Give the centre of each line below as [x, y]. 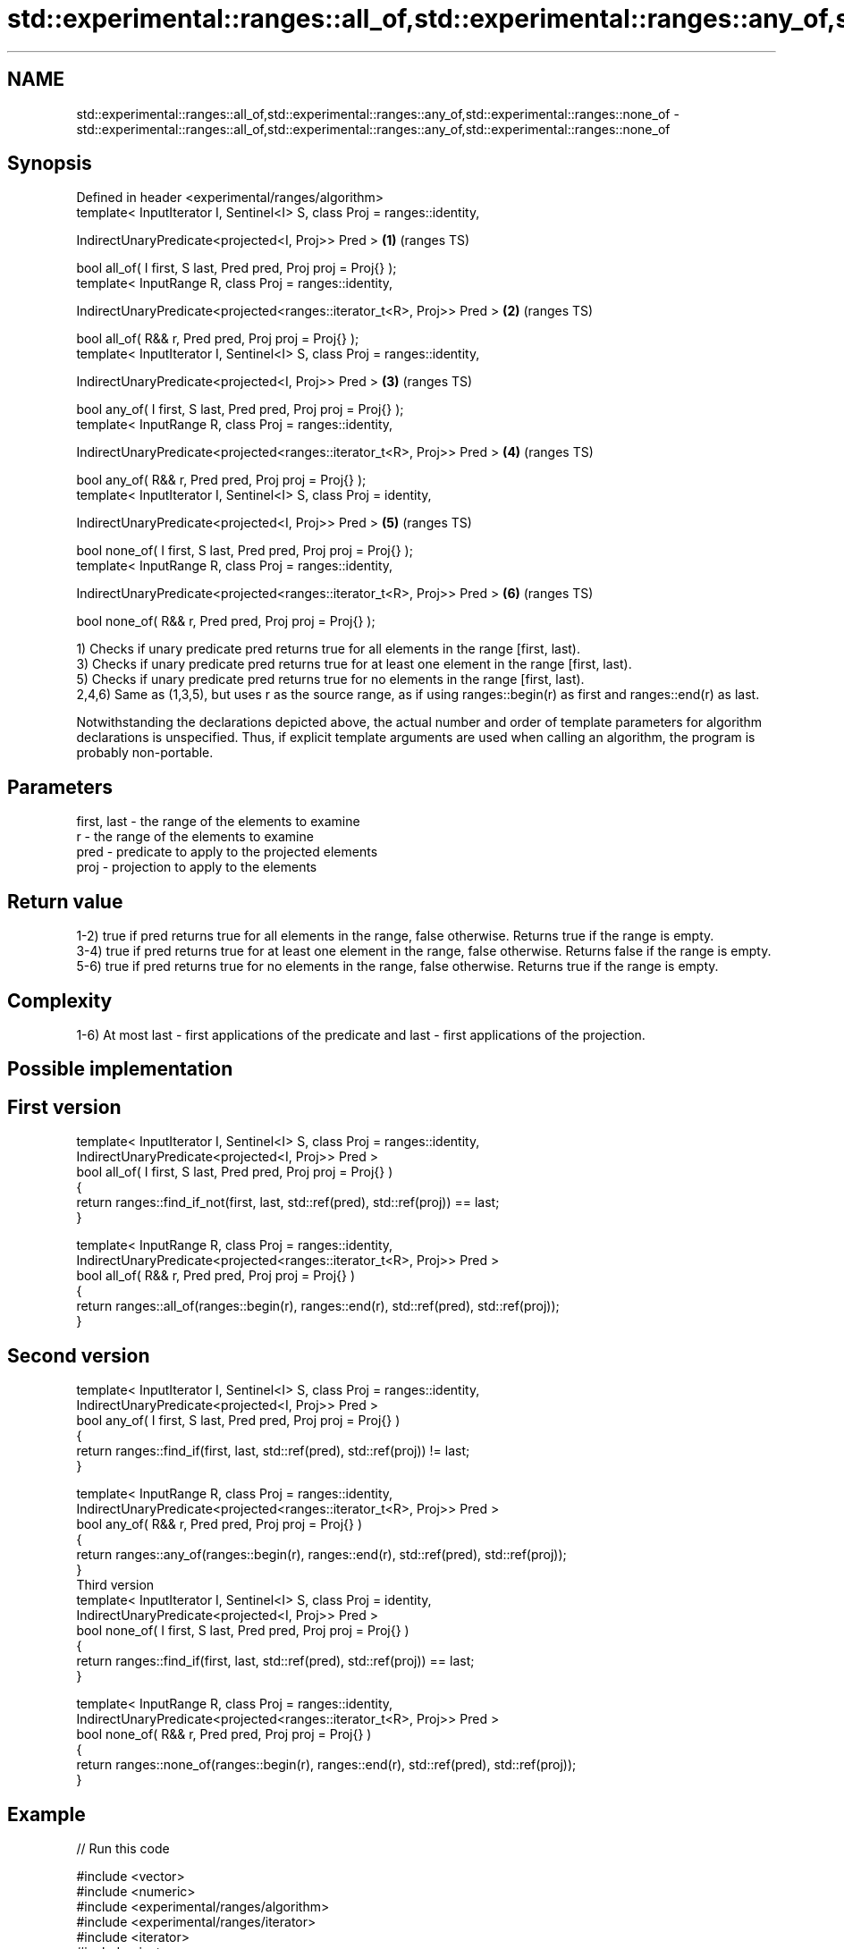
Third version [115, 1585]
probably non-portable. [145, 753]
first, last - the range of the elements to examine [218, 822]
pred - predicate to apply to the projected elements [227, 852]
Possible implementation [120, 1069]
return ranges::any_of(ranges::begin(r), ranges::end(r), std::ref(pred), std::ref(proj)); [321, 1555]
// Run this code [123, 1848]
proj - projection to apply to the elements [197, 867]
